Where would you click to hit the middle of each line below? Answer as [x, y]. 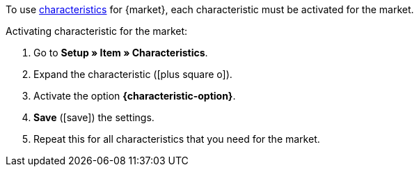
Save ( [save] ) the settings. [94, 117]
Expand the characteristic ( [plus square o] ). [133, 74]
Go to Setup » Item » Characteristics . [121, 53]
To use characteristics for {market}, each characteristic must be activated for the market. [210, 9]
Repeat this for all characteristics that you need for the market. [177, 139]
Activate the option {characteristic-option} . [135, 96]
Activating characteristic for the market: [97, 31]
